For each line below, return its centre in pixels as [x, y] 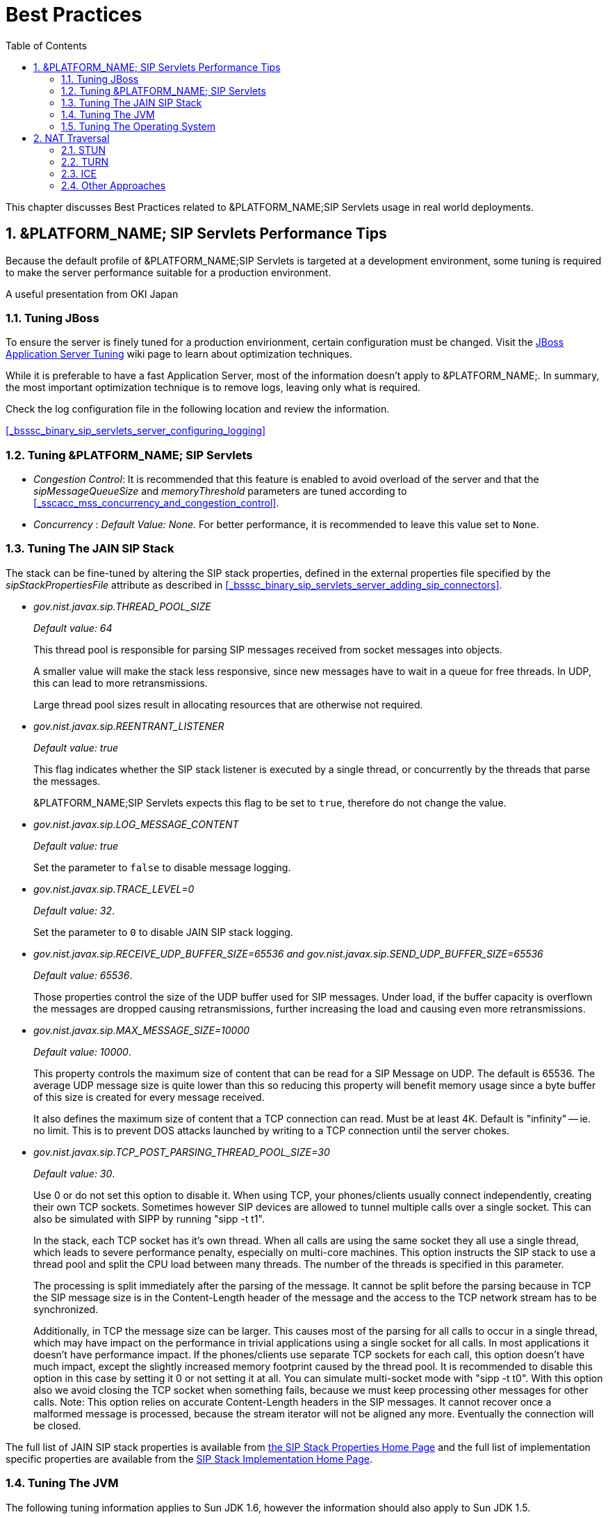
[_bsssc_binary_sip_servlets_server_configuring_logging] [136, 431]
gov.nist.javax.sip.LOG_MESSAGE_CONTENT [136, 824]
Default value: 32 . [74, 910]
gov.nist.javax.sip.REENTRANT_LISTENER [129, 726]
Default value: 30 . [74, 1173]
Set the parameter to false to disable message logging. [162, 867]
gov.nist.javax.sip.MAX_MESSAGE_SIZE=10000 [142, 1030]
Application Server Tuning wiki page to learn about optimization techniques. [179, 354]
